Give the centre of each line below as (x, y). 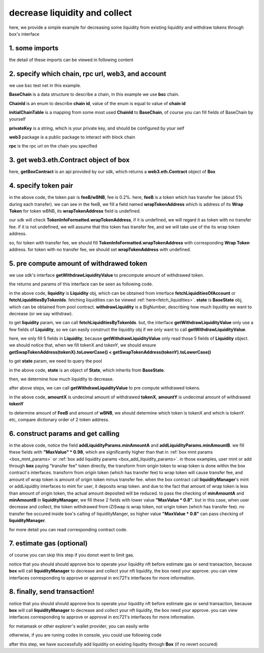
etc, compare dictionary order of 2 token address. (59, 419)
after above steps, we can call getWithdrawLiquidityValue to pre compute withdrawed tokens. (105, 388)
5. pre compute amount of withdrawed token (78, 263)
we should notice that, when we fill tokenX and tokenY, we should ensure (83, 345)
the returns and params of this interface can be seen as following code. (81, 284)
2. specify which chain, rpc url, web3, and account (88, 74)
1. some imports (34, 48)
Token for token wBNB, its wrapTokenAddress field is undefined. (75, 211)
